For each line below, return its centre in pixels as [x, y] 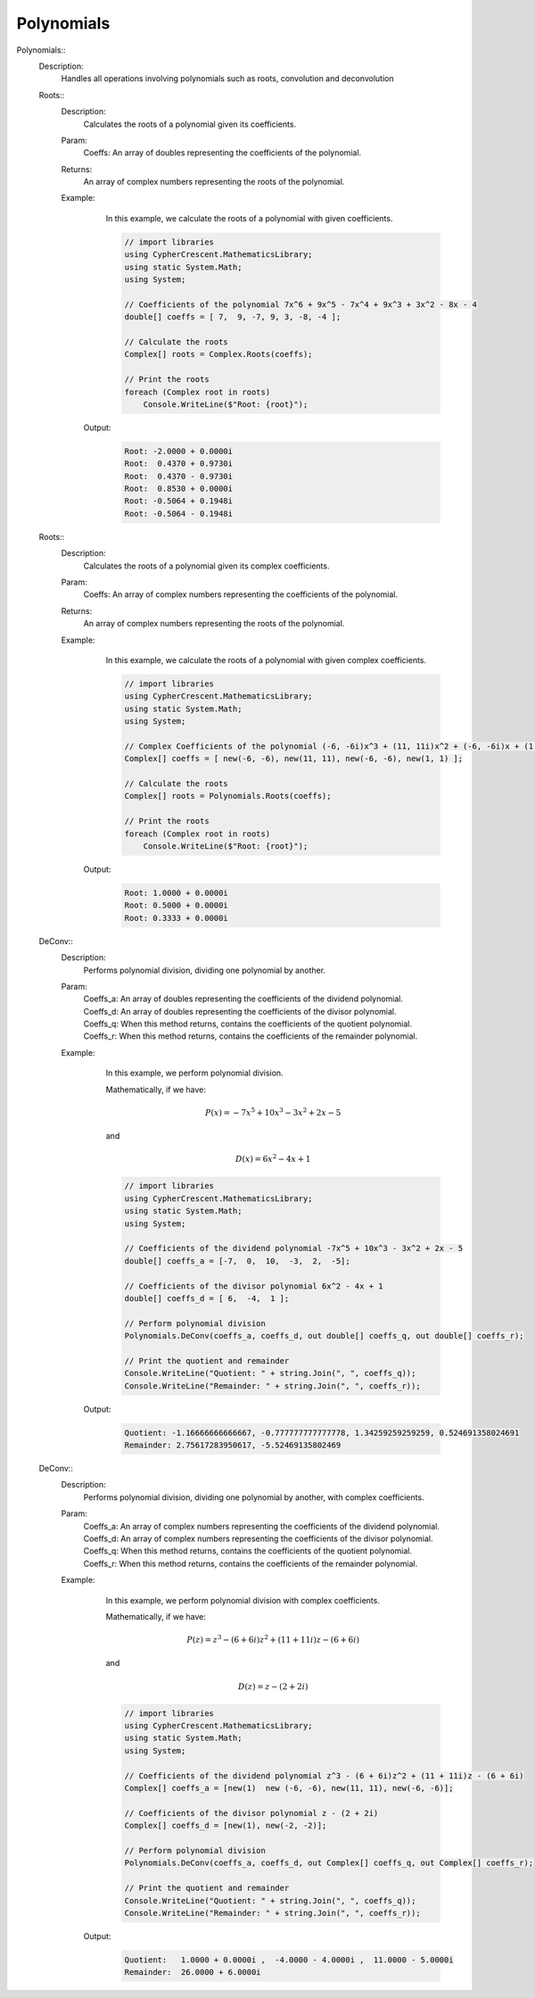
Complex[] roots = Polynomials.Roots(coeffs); [228, 796]
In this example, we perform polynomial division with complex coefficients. [243, 1600]
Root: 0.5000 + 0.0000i [177, 905]
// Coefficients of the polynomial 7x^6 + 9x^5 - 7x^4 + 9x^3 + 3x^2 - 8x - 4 [300, 304]
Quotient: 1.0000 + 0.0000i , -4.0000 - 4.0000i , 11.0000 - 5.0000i [289, 1960]
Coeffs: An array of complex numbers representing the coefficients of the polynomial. [241, 594]
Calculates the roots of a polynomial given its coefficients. [190, 124]
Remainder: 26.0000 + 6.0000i [193, 1973]
